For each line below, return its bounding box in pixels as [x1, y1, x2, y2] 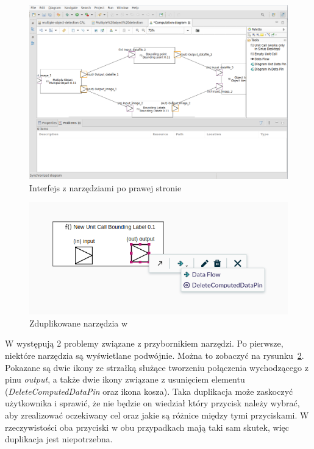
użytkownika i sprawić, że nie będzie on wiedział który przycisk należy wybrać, [5, 397, 300, 409]
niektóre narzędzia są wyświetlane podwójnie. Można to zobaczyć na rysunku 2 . [5, 349, 304, 362]
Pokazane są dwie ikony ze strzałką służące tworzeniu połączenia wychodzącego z [5, 361, 309, 373]
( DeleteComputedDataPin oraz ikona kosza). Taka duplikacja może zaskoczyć [5, 384, 293, 397]
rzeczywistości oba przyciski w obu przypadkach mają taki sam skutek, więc [5, 420, 289, 433]
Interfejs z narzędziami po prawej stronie [29, 181, 182, 194]
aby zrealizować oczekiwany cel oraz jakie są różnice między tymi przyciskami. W [5, 409, 309, 422]
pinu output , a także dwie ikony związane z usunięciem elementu [5, 373, 245, 386]
